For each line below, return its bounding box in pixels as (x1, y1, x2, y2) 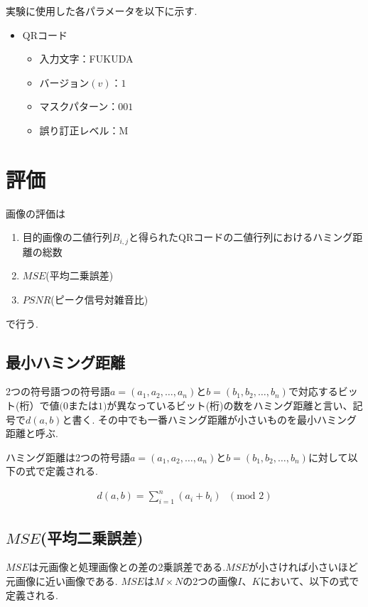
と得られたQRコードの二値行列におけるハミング (129, 230, 353, 245)
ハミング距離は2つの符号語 (6, 449, 130, 464)
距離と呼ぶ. (6, 426, 58, 441)
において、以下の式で (260, 574, 359, 588)
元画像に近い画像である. (6, 574, 118, 588)
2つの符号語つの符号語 (6, 384, 110, 399)
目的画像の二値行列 (22, 230, 112, 245)
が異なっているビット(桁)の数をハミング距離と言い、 (107, 397, 353, 412)
